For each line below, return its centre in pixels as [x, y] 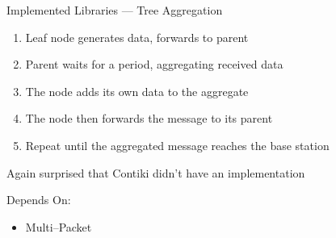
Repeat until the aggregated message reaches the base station [177, 145]
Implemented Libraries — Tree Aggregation [115, 10]
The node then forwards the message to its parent [149, 118]
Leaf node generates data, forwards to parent [137, 37]
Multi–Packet [59, 226]
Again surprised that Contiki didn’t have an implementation [156, 172]
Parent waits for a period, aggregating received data [154, 64]
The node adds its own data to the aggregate [137, 91]
